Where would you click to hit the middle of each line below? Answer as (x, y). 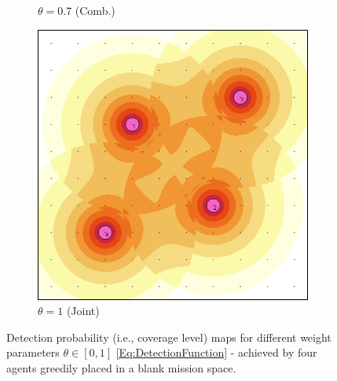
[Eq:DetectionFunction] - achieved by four (216, 352)
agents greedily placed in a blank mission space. (121, 367)
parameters (33, 352)
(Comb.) (95, 10)
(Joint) (83, 311)
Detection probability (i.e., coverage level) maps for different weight (169, 337)
